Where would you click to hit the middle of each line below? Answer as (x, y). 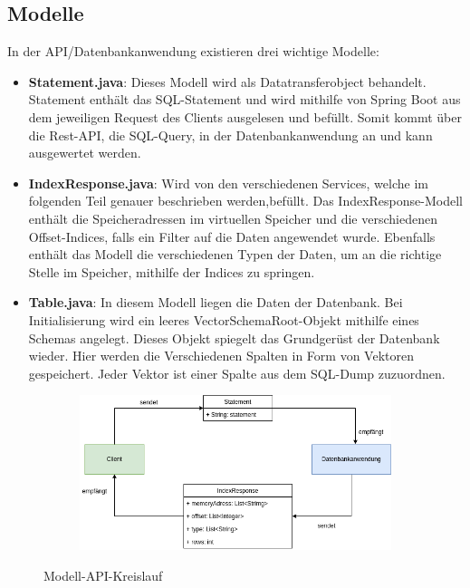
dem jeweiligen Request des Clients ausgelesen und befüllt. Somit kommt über (245, 116)
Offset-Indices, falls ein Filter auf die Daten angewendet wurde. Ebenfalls (232, 236)
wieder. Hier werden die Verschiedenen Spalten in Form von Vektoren (221, 356)
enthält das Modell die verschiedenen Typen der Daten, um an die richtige (235, 254)
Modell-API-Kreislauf (103, 576)
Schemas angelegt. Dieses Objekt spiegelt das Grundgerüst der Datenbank (234, 337)
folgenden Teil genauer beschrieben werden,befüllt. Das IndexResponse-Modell (245, 201)
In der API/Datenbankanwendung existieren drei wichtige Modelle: (193, 51)
